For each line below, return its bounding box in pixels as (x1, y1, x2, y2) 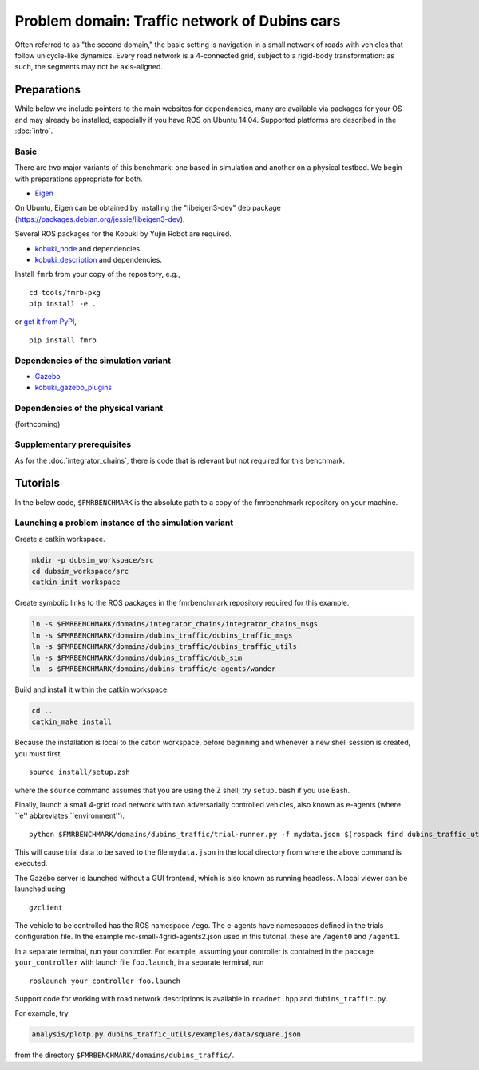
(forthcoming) (14, 419, 61, 428)
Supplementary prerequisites (14, 439, 132, 450)
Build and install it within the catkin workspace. (14, 685, 169, 694)
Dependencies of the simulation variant (14, 355, 172, 366)
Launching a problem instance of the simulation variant (14, 517, 234, 528)
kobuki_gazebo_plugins (34, 383, 112, 393)
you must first (14, 748, 61, 758)
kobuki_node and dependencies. (34, 243, 143, 253)
